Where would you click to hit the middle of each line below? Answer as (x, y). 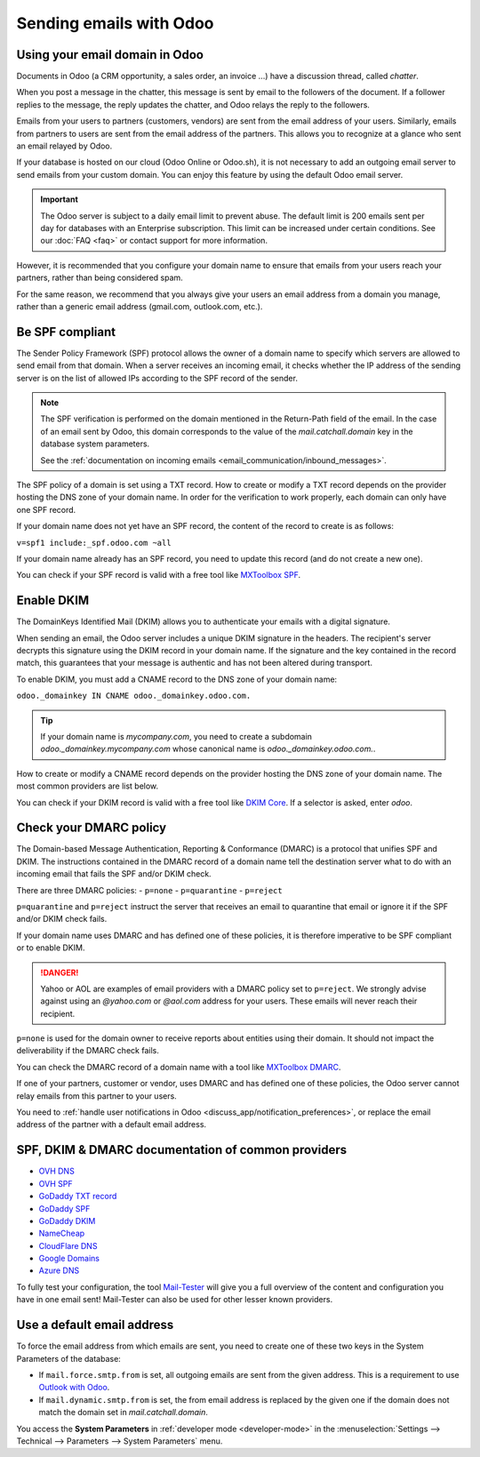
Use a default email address (95, 1325)
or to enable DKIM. (51, 948)
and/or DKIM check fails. (62, 919)
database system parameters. (95, 444)
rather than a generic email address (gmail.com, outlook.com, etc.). (140, 306)
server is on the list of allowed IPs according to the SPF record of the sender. (157, 378)
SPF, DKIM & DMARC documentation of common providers (182, 1150)
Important (60, 199)
